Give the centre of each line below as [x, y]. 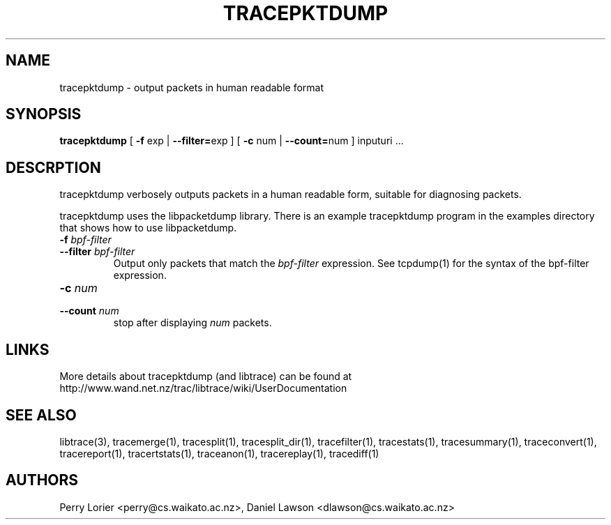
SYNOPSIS [44, 114]
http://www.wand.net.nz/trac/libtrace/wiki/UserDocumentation [203, 388]
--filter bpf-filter [97, 252]
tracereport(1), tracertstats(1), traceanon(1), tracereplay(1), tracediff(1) [219, 453]
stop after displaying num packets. [193, 323]
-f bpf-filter [85, 240]
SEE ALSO [41, 415]
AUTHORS [42, 480]
